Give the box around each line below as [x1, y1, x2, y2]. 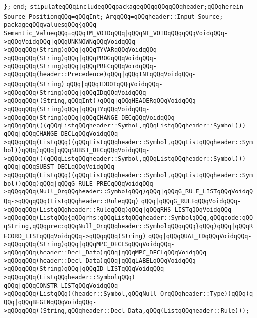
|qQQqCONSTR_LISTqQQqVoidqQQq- [18, 282, 122, 289]
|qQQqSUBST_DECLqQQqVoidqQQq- [18, 163, 118, 171]
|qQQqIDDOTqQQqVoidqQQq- [81, 80, 163, 88]
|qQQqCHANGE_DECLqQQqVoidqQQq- [18, 130, 122, 137]
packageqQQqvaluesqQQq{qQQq [4, 21, 97, 29]
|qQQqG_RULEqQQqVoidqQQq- [155, 198, 241, 205]
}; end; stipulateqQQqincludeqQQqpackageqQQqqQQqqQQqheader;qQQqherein [4, 3, 243, 10]
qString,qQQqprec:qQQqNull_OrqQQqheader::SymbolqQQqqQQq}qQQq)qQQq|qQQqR [4, 223, 253, 230]
